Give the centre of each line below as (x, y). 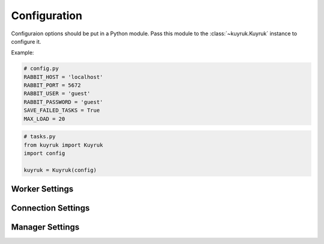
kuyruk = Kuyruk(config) (60, 170)
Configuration (47, 16)
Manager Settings (45, 227)
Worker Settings (42, 189)
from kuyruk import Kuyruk (63, 145)
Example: (22, 53)
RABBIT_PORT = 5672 (52, 86)
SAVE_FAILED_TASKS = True (62, 110)
